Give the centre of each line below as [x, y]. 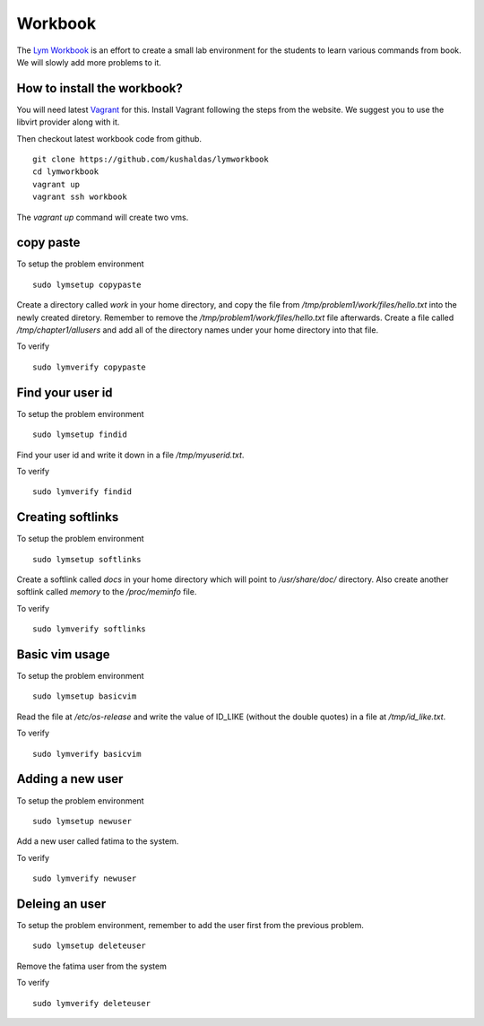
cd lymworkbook [66, 172]
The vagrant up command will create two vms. [103, 217]
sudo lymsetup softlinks [87, 559]
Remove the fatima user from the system [92, 966]
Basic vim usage [64, 654]
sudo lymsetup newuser [82, 821]
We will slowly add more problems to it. [89, 62]
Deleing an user [61, 904]
